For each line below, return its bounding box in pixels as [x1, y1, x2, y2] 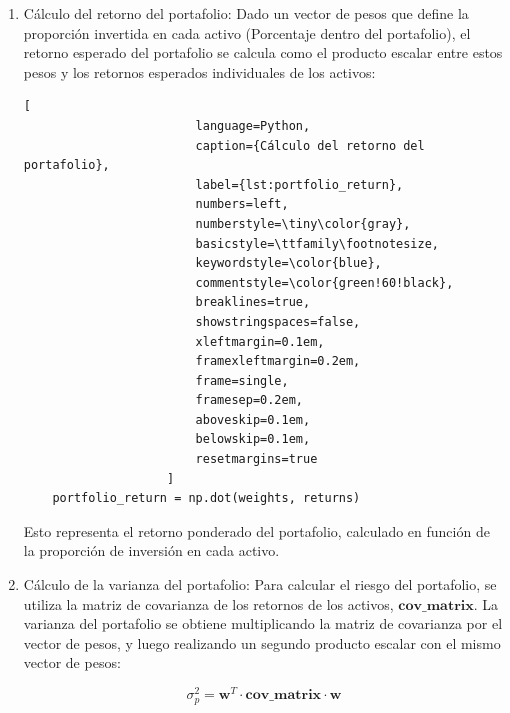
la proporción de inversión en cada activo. [23, 540, 280, 561]
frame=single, [195, 373, 289, 388]
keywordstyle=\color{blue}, [195, 256, 382, 271]
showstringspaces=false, [195, 314, 361, 329]
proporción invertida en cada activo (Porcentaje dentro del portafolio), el [23, 22, 471, 43]
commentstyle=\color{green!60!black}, [195, 275, 454, 290]
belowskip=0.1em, [195, 432, 311, 447]
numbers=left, [195, 197, 289, 212]
